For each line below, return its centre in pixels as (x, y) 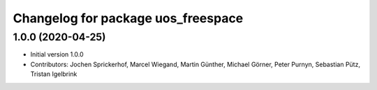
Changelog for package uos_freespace (128, 18)
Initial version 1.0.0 (57, 54)
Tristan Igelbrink (54, 74)
